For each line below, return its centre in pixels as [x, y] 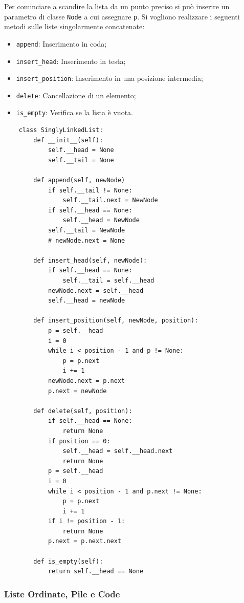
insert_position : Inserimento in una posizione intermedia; [109, 78]
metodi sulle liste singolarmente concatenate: [74, 26]
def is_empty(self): [68, 561]
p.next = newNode [77, 391]
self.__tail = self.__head [108, 281]
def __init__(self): [68, 140]
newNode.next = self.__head [96, 290]
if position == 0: [79, 441]
